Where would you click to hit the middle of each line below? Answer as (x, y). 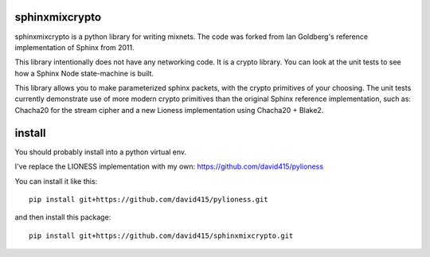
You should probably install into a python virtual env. (101, 152)
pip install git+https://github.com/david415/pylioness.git (149, 199)
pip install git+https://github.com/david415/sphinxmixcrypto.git (161, 236)
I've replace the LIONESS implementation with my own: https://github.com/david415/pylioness (169, 166)
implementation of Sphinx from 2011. (74, 47)
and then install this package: (63, 217)
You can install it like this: (56, 181)
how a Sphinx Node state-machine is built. (84, 73)
